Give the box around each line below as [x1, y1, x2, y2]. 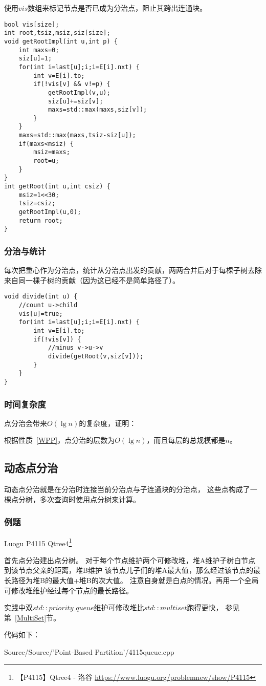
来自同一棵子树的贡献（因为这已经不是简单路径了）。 [4, 274, 180, 285]
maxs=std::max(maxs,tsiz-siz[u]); [18, 132, 136, 139]
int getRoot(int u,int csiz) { [4, 183, 110, 190]
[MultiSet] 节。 [15, 612, 61, 623]
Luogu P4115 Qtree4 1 [4, 536, 72, 548]
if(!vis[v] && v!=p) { [33, 80, 110, 88]
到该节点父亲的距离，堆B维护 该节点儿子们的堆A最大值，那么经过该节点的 [4, 565, 254, 575]
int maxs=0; [18, 46, 59, 54]
